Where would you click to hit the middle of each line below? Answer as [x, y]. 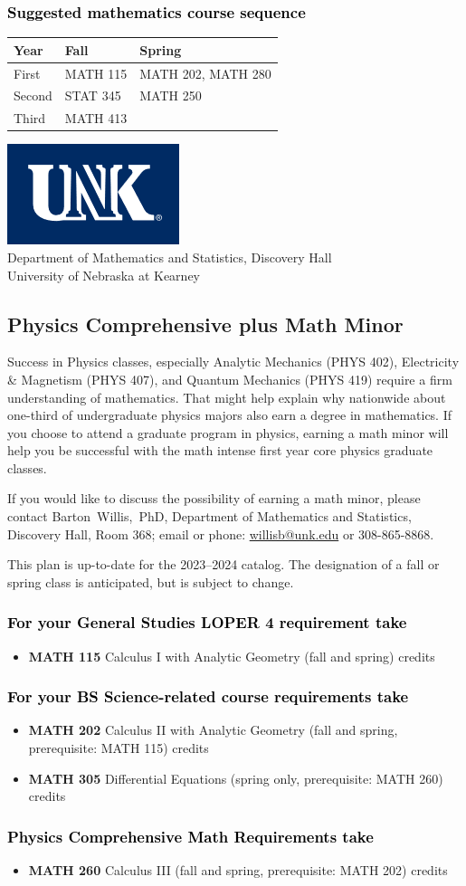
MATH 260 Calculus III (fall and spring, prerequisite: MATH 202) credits [238, 870]
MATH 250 [171, 95]
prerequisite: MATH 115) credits [119, 748]
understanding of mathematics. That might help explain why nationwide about [227, 397]
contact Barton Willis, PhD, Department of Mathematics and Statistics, [209, 516]
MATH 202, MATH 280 [205, 73]
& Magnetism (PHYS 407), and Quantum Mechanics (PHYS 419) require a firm [230, 379]
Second [33, 95]
